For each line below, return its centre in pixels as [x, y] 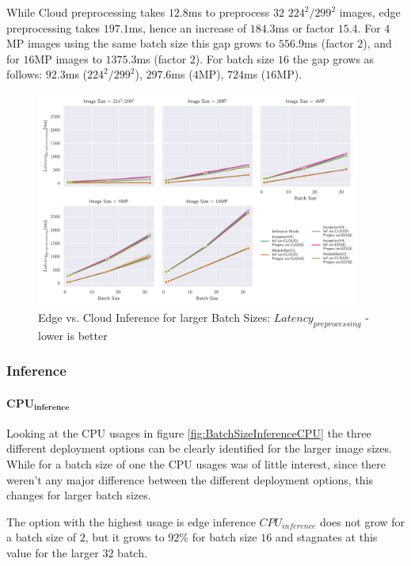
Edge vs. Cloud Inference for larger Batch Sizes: [154, 317]
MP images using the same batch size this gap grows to [141, 43]
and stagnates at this [326, 537]
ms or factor [305, 27]
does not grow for [362, 521]
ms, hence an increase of [188, 27]
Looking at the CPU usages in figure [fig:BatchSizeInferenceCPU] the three [189, 432]
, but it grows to [125, 537]
